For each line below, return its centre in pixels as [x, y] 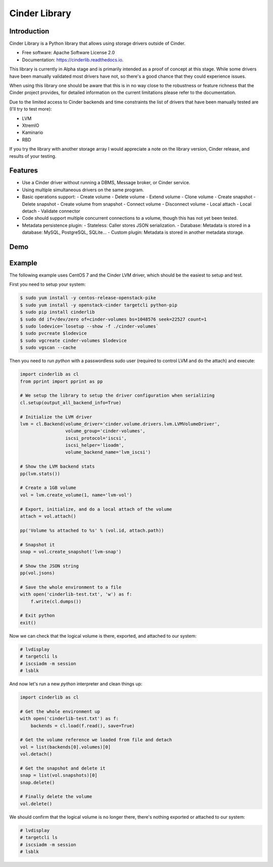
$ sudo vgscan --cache [48, 348]
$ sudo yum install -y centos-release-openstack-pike [88, 298]
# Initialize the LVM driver [56, 417]
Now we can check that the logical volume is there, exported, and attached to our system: [103, 636]
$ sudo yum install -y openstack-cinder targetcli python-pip [99, 305]
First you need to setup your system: [48, 285]
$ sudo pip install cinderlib [57, 312]
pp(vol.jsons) [37, 573]
